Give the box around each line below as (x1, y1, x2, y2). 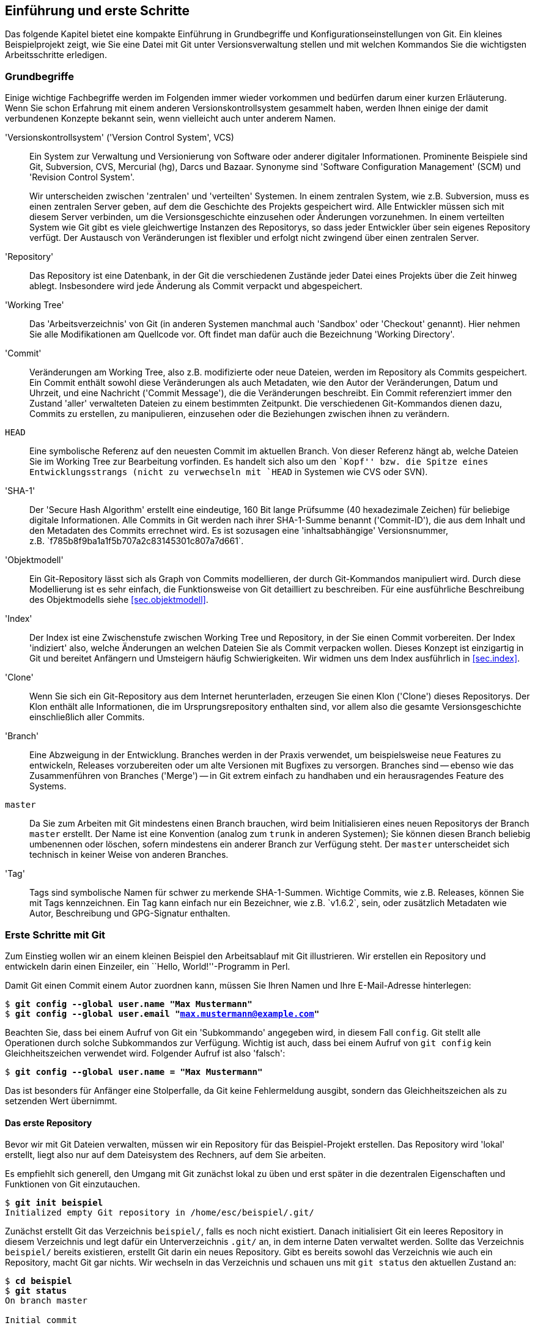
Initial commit (5, 1315, 78, 1326)
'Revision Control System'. (29, 172, 135, 183)
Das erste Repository (5, 1117, 92, 1128)
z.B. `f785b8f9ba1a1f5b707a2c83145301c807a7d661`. (29, 536, 244, 547)
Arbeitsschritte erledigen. (5, 50, 107, 61)
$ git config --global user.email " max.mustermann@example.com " (5, 1008, 320, 1019)
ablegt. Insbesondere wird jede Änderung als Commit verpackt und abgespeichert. (29, 281, 363, 292)
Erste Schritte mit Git (5, 928, 106, 941)
